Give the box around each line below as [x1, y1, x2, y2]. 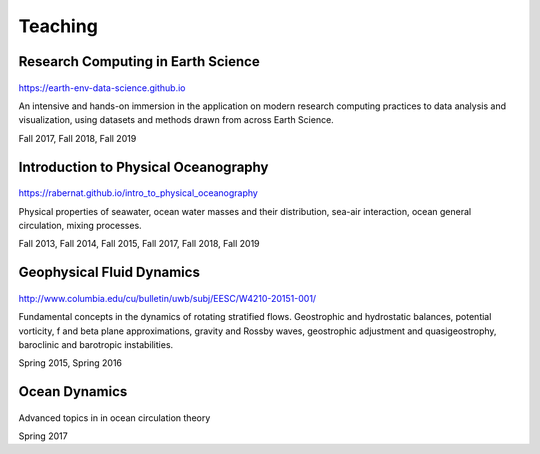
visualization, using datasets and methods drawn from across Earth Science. [18, 114, 334, 126]
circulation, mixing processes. [18, 219, 142, 231]
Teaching [18, 15, 99, 37]
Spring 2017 [18, 430, 69, 442]
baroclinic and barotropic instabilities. [18, 338, 174, 350]
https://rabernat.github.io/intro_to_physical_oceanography [18, 187, 259, 199]
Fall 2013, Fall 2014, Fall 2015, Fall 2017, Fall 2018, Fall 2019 [18, 238, 260, 250]
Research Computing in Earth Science [18, 53, 260, 70]
